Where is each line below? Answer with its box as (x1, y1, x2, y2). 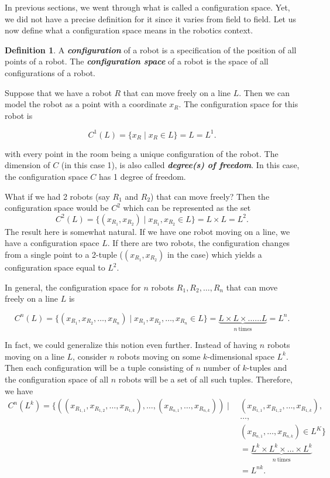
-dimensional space (207, 350, 274, 362)
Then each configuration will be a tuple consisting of (5, 361, 193, 374)
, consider (73, 350, 107, 362)
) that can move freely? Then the (150, 190, 270, 202)
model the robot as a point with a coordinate (5, 98, 167, 110)
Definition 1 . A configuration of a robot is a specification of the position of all (5, 43, 297, 56)
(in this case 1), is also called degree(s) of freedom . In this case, (61, 159, 300, 171)
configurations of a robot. (5, 66, 95, 78)
